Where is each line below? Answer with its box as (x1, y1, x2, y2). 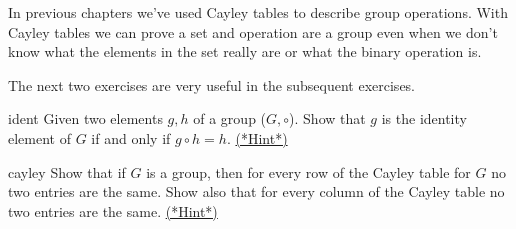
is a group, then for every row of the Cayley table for (146, 161, 471, 182)
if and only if (91, 127, 171, 148)
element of (8, 127, 71, 148)
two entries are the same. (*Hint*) (8, 200, 218, 221)
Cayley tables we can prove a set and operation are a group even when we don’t (8, 21, 498, 42)
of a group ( (193, 108, 267, 129)
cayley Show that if (8, 161, 126, 182)
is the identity (381, 108, 467, 129)
